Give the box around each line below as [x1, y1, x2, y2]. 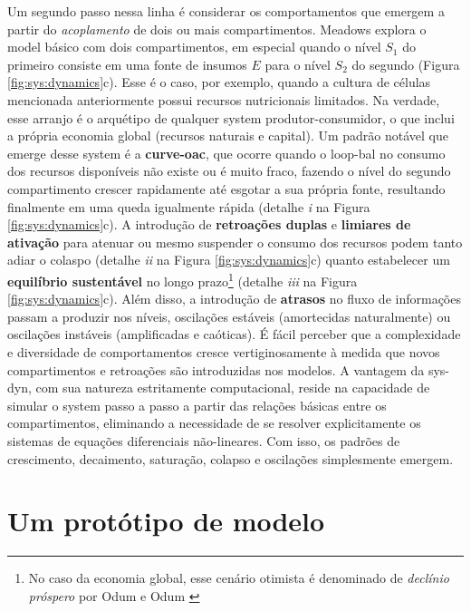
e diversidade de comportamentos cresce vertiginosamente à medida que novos [7, 342, 440, 361]
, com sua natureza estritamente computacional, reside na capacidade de [27, 378, 430, 397]
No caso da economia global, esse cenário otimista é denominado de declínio [28, 568, 449, 587]
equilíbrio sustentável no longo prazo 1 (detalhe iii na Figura [7, 268, 358, 290]
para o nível [264, 54, 331, 73]
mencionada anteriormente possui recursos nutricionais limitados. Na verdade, [7, 90, 440, 109]
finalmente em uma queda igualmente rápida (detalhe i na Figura [7, 197, 370, 216]
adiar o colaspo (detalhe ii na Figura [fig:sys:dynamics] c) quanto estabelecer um [7, 250, 450, 269]
